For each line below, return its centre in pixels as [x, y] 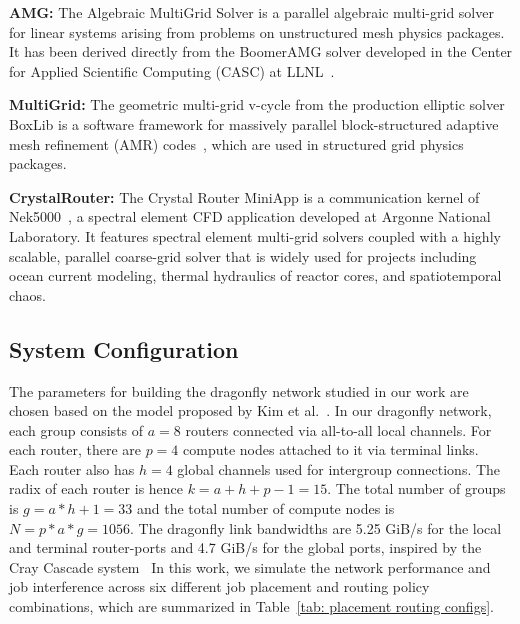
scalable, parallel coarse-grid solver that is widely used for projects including [243, 255]
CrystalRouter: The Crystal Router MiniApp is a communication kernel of [244, 196]
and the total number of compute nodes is [266, 508]
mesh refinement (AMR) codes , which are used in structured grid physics [236, 143]
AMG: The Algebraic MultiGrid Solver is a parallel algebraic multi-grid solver [251, 12]
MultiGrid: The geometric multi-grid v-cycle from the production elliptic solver [257, 104]
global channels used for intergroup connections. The [339, 468]
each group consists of [76, 429]
